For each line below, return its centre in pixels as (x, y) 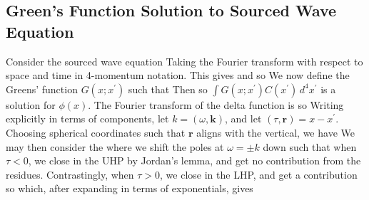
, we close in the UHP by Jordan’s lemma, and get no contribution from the (194, 160)
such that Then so (168, 89)
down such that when (310, 146)
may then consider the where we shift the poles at (115, 146)
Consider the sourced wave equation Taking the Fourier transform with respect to (184, 61)
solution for (31, 104)
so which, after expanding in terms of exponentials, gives (130, 188)
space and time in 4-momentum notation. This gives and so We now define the (178, 75)
